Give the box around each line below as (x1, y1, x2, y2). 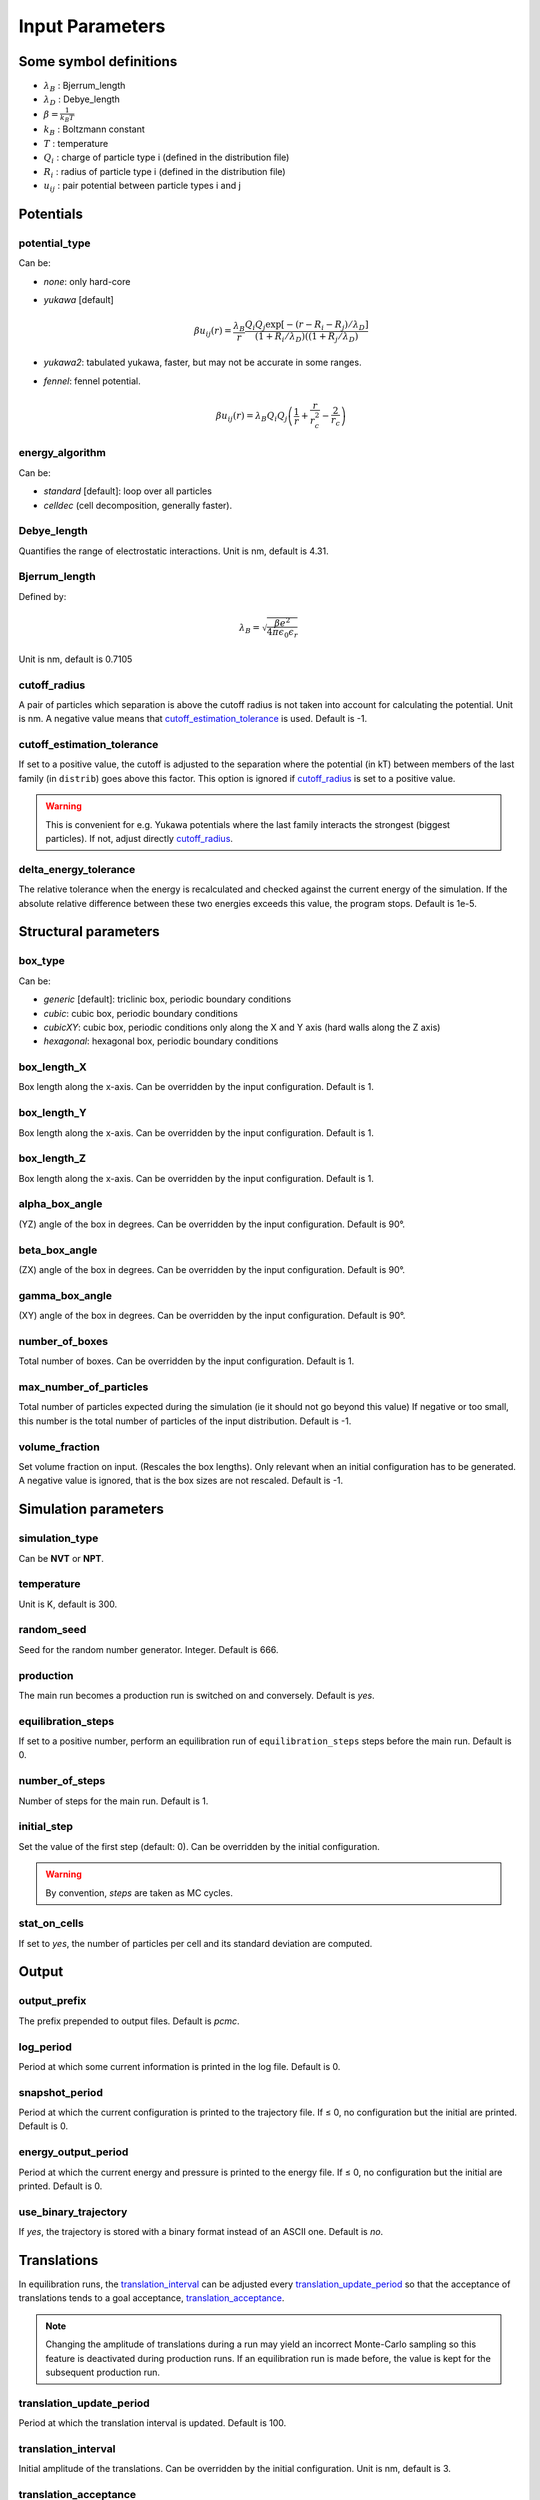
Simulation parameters (18, 1501, 164, 1518)
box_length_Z (18, 1151, 87, 1165)
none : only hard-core (43, 275, 131, 287)
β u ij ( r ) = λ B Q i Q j (215, 410, 288, 424)
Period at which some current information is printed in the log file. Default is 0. (18, 2060, 341, 2072)
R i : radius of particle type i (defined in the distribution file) (43, 165, 286, 180)
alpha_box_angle (18, 1197, 103, 1211)
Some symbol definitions (18, 53, 178, 70)
